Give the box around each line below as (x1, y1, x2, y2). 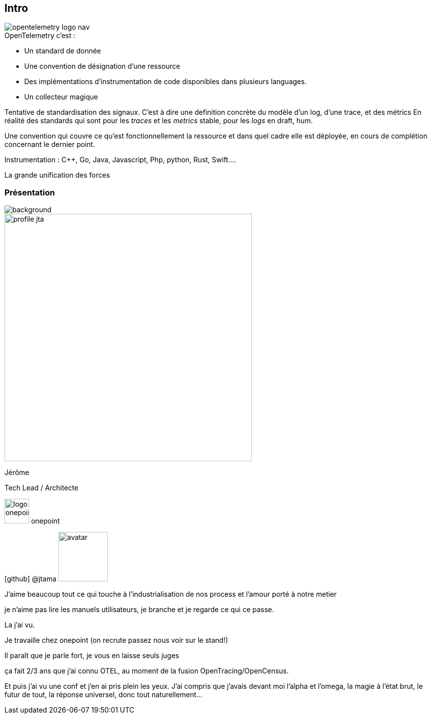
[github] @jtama (4, 574, 57, 583)
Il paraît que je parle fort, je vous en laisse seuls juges (4, 651, 179, 660)
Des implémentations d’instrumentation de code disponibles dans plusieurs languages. (24, 77, 307, 86)
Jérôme (4, 468, 30, 477)
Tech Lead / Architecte (4, 483, 79, 492)
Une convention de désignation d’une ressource (24, 62, 180, 71)
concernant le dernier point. (4, 140, 95, 149)
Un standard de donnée (24, 47, 101, 55)
